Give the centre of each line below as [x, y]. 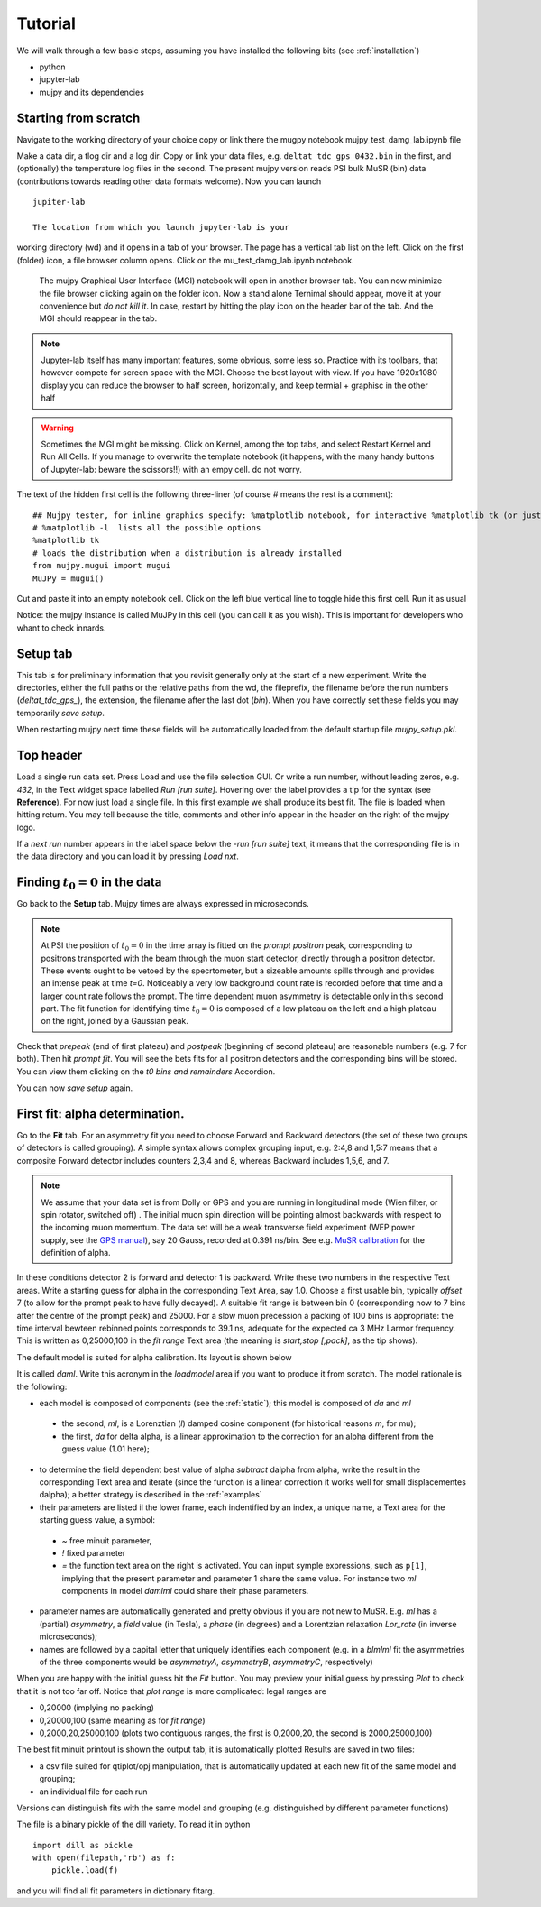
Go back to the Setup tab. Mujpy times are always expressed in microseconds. [163, 904]
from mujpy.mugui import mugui [102, 566]
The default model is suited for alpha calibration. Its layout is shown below [154, 1357]
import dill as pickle [83, 1845]
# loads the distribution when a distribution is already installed [187, 553]
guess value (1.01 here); [105, 1449]
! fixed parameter [94, 1552]
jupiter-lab [59, 202]
